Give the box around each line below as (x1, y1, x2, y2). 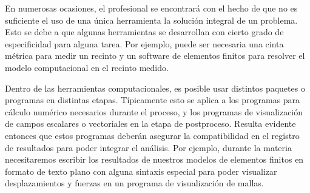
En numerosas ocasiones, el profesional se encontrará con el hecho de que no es (5, 2, 298, 14)
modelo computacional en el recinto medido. (5, 61, 169, 73)
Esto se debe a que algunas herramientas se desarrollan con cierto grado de (5, 25, 284, 38)
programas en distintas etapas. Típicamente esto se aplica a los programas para (5, 93, 300, 106)
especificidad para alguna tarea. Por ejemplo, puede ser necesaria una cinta (5, 37, 284, 50)
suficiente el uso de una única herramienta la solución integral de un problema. (5, 13, 298, 26)
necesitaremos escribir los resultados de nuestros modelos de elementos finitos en (5, 153, 304, 166)
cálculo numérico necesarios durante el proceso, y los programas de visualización (5, 105, 303, 118)
